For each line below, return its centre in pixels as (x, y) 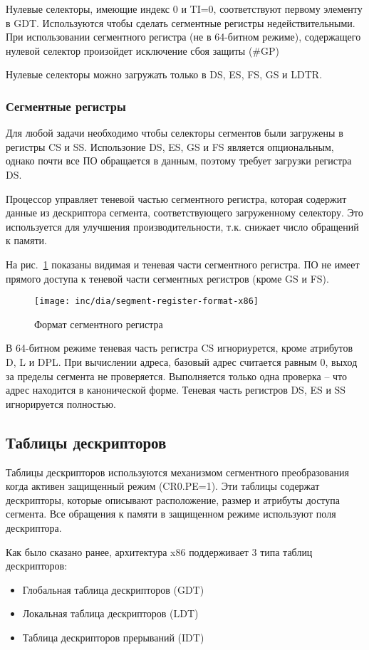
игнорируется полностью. (61, 403)
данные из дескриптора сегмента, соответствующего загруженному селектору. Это (184, 213)
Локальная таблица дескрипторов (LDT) (110, 613)
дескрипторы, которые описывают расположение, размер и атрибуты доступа (173, 499)
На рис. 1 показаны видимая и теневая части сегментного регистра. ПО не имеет (183, 264)
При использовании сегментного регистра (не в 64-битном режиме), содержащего (183, 37)
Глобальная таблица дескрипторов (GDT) (113, 589)
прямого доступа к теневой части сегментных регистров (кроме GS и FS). (167, 278)
